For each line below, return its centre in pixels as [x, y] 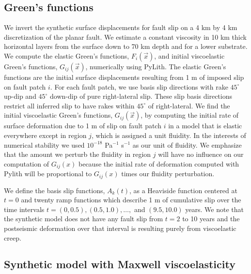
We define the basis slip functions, [55, 190]
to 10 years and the [211, 219]
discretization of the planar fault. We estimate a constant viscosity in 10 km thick [125, 37]
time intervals [24, 209]
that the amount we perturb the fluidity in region [78, 154]
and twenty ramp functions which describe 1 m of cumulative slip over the [131, 200]
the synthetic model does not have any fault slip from [84, 219]
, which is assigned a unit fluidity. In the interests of [169, 135]
